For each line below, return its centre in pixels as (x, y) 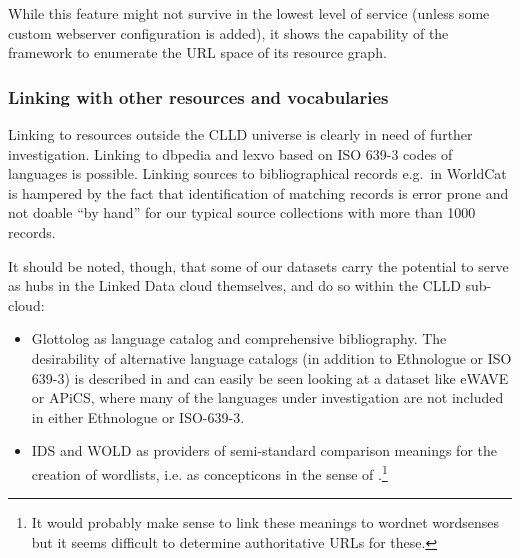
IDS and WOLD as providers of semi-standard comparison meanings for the (264, 450)
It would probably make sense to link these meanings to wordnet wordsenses (265, 522)
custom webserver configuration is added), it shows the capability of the (228, 32)
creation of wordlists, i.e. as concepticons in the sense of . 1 (209, 472)
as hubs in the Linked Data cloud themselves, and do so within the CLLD (234, 285)
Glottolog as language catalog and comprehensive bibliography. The (239, 338)
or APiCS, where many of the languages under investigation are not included (267, 397)
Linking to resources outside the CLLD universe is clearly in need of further (240, 134)
